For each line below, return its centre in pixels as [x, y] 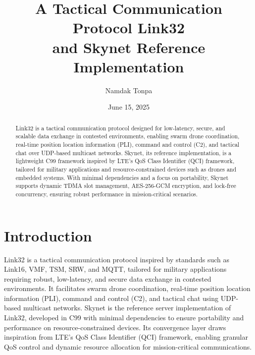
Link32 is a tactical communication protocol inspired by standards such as [117, 259]
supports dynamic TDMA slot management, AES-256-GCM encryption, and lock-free [126, 186]
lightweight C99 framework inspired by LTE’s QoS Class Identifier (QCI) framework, [125, 161]
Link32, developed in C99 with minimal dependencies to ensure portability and [124, 318]
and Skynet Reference [129, 47]
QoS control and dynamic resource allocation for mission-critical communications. [128, 346]
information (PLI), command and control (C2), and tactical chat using [111, 298]
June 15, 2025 [129, 107]
